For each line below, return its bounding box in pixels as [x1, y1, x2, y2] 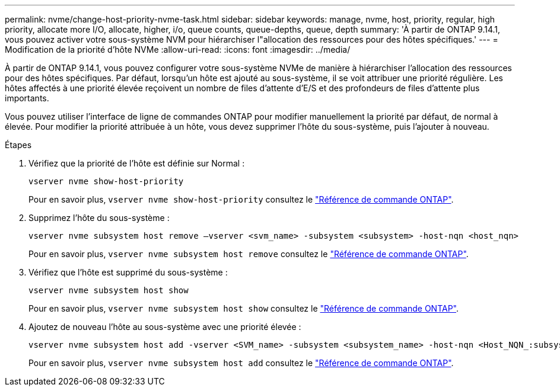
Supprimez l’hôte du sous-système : [28, 213, 170, 223]
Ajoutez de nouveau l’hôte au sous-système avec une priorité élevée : [28, 322, 301, 332]
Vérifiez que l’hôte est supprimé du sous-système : [28, 267, 228, 277]
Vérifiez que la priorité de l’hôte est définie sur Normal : [28, 158, 245, 168]
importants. [5, 93, 49, 103]
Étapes [5, 140, 32, 150]
